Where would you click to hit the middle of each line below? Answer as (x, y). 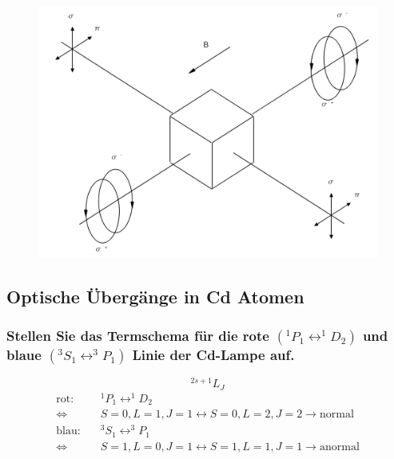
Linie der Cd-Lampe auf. (213, 354)
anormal (339, 447)
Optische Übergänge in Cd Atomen (155, 296)
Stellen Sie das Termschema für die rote (138, 335)
